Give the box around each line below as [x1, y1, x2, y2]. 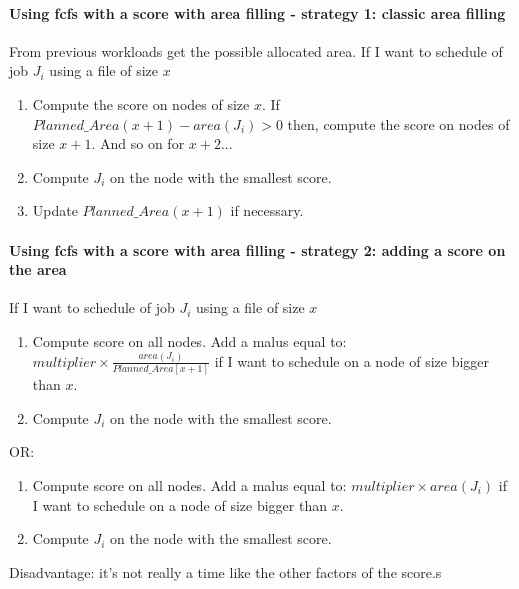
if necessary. [230, 200, 304, 221]
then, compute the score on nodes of [287, 113, 510, 134]
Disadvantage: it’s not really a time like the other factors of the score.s [9, 561, 442, 582]
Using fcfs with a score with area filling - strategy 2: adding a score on [9, 239, 506, 260]
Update [32, 200, 78, 221]
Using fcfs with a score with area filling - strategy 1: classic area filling [9, 2, 506, 23]
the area [9, 259, 67, 280]
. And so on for [91, 133, 185, 154]
